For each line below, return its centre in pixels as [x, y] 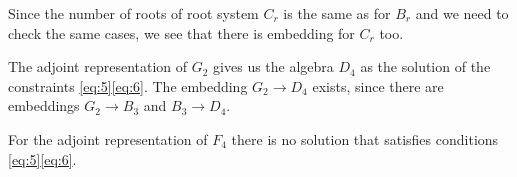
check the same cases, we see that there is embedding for [181, 32]
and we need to [462, 13]
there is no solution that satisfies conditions [365, 138]
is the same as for [337, 13]
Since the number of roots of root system [133, 13]
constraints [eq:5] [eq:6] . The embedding [128, 85]
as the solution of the [425, 66]
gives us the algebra [273, 66]
